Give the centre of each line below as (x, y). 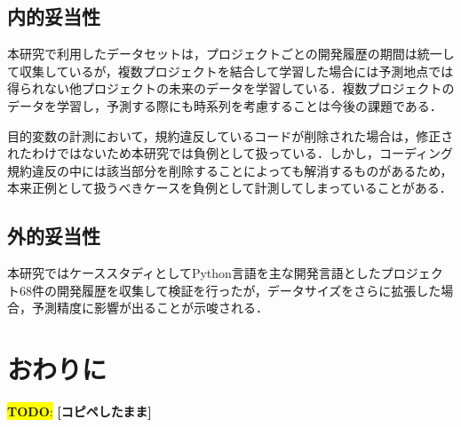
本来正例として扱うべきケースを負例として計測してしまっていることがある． (230, 188)
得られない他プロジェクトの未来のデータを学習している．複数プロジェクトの (231, 88)
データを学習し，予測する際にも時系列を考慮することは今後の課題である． (225, 105)
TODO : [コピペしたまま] (79, 411)
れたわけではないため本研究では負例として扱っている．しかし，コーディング (230, 153)
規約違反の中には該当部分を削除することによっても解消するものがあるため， (230, 170)
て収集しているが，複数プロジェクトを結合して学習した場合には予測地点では (230, 71)
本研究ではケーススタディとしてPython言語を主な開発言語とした (194, 273)
